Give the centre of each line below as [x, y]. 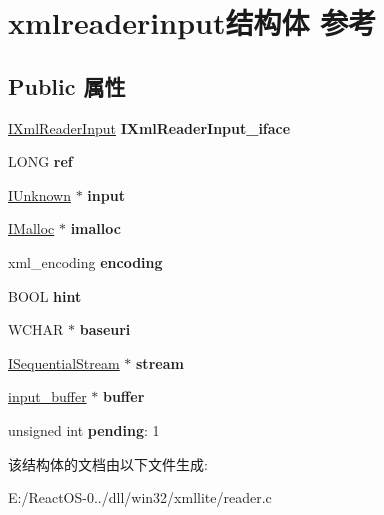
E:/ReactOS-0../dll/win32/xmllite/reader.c [140, 497]
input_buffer [47, 396]
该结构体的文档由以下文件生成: [108, 463]
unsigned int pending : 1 [84, 429]
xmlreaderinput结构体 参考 [192, 22]
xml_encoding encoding [85, 261]
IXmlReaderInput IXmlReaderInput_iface [149, 127]
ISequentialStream [64, 362]
